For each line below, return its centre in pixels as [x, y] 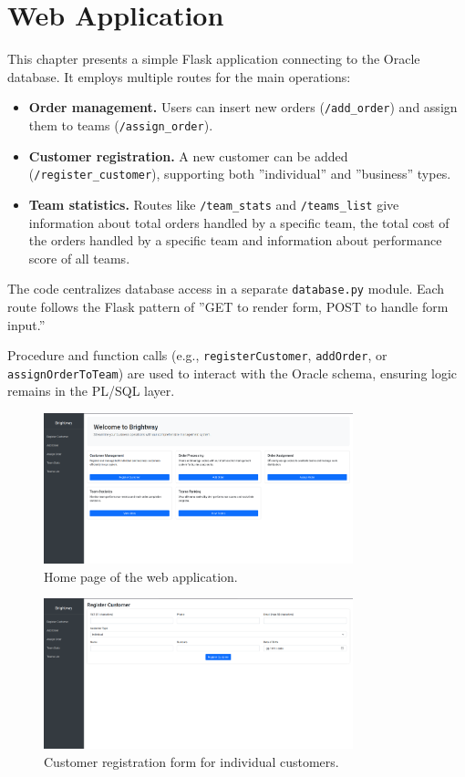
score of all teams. [79, 258]
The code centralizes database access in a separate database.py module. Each [226, 289]
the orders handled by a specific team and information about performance [235, 240]
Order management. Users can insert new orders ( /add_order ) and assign [243, 107]
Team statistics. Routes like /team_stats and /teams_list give [214, 204]
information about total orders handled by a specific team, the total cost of [239, 222]
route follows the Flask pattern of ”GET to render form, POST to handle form [228, 306]
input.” [26, 324]
